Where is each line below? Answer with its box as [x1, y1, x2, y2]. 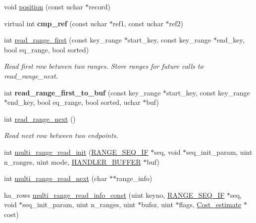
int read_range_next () [4, 113, 76, 124]
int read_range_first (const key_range [4, 35, 122, 45]
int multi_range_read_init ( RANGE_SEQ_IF [4, 146, 149, 157]
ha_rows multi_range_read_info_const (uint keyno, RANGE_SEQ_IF [4, 189, 225, 200]
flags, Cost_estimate [179, 199, 242, 210]
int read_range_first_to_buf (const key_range [4, 87, 161, 97]
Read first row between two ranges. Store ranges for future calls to [4, 61, 204, 71]
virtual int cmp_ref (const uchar [4, 18, 107, 28]
